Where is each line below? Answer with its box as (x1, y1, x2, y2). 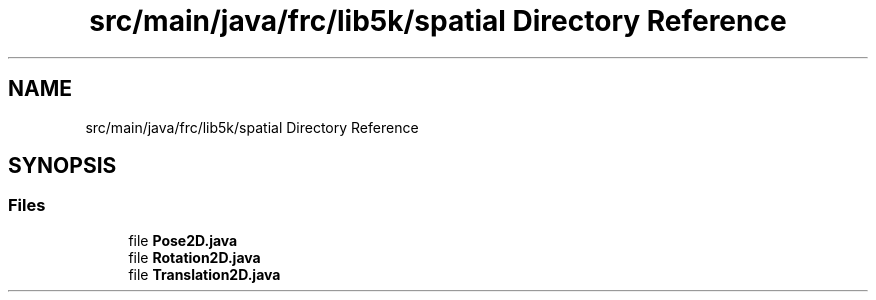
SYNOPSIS (8, 153, 117, 179)
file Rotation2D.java (128, 248, 261, 266)
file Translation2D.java (128, 265, 281, 283)
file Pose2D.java (128, 231, 238, 249)
